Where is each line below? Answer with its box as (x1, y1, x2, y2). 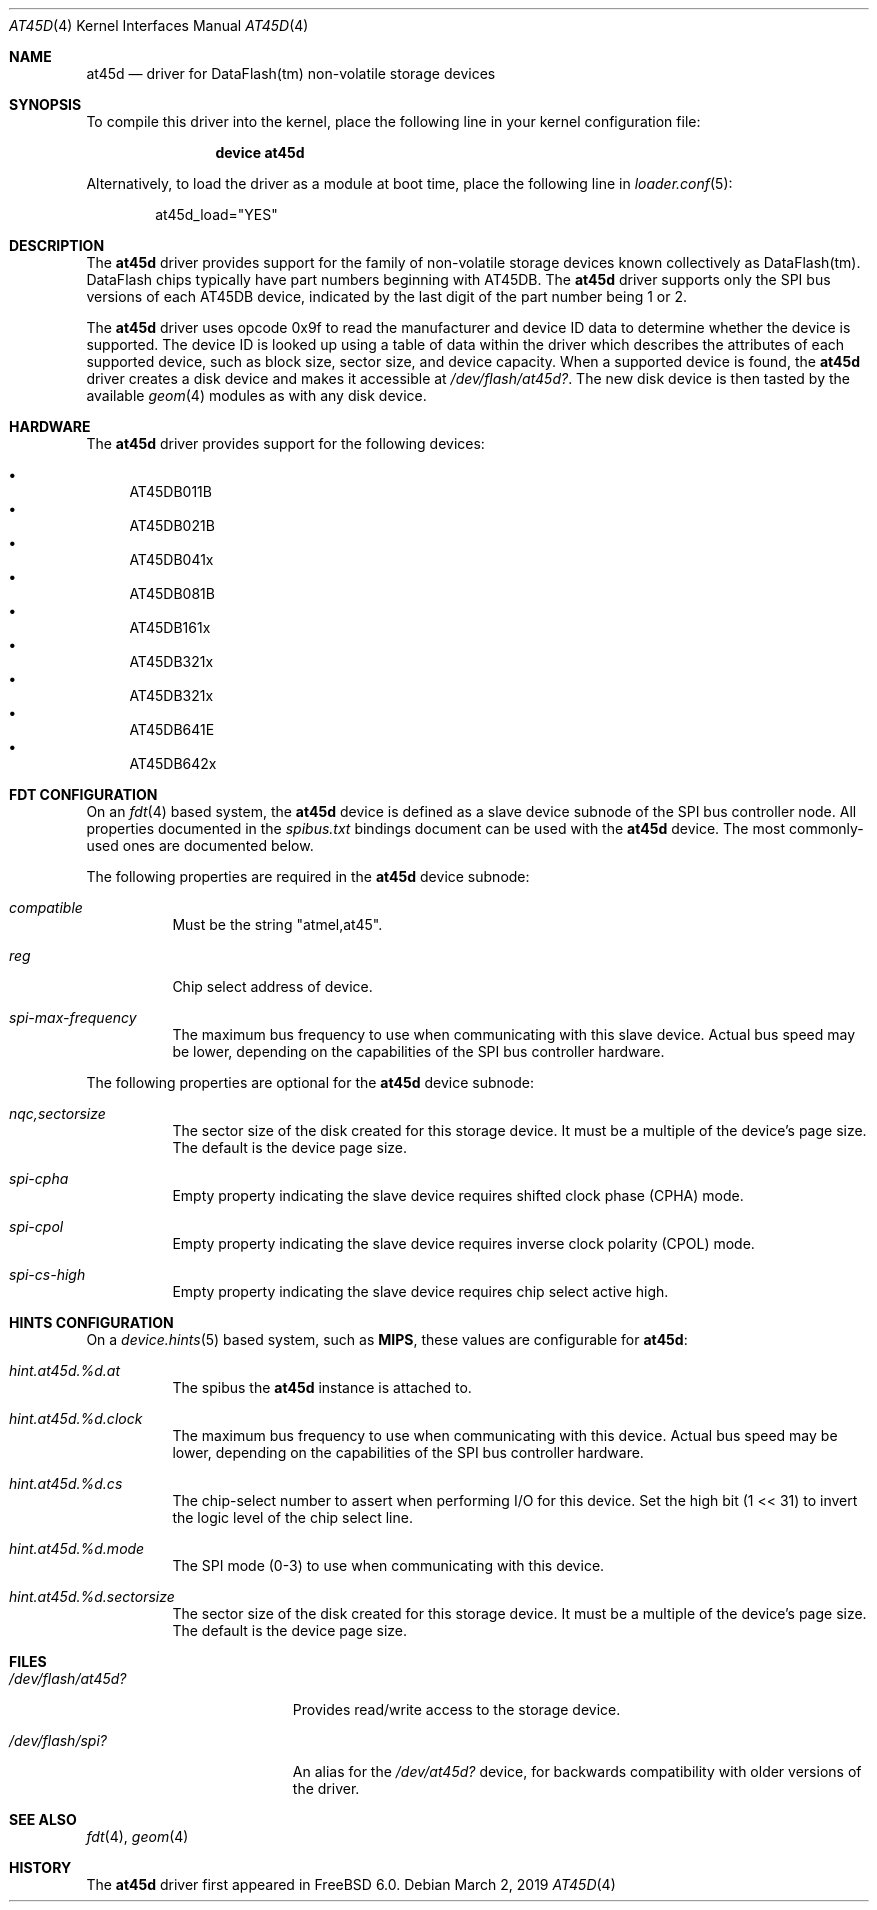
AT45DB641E (129, 721, 215, 738)
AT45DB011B (129, 483, 212, 500)
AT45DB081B (129, 585, 215, 602)
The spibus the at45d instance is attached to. (172, 1379, 472, 1396)
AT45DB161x (129, 619, 211, 636)
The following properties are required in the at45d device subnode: (86, 868, 530, 885)
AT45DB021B (129, 517, 215, 534)
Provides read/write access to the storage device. (292, 1701, 621, 1718)
